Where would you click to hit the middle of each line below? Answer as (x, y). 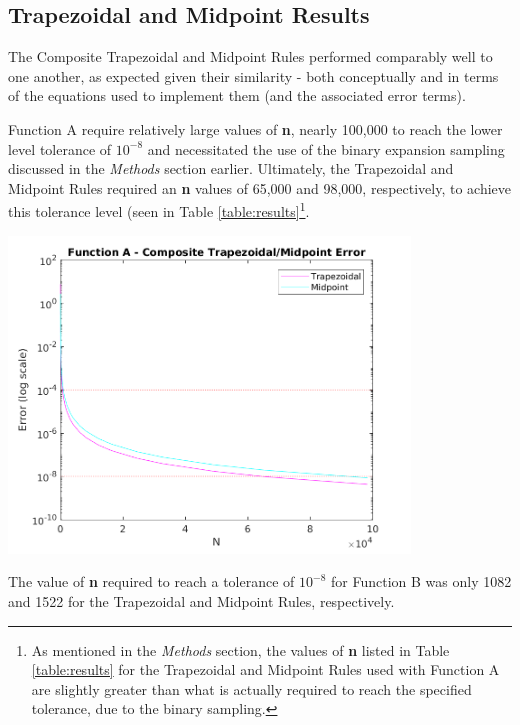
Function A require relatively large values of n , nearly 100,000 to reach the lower (255, 128)
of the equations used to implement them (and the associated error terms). (237, 95)
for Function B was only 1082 (421, 581)
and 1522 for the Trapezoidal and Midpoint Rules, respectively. (201, 600)
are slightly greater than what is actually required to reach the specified (251, 688)
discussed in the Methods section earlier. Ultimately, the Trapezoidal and (231, 168)
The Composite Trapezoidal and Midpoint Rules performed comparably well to (250, 56)
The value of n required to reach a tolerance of (151, 581)
